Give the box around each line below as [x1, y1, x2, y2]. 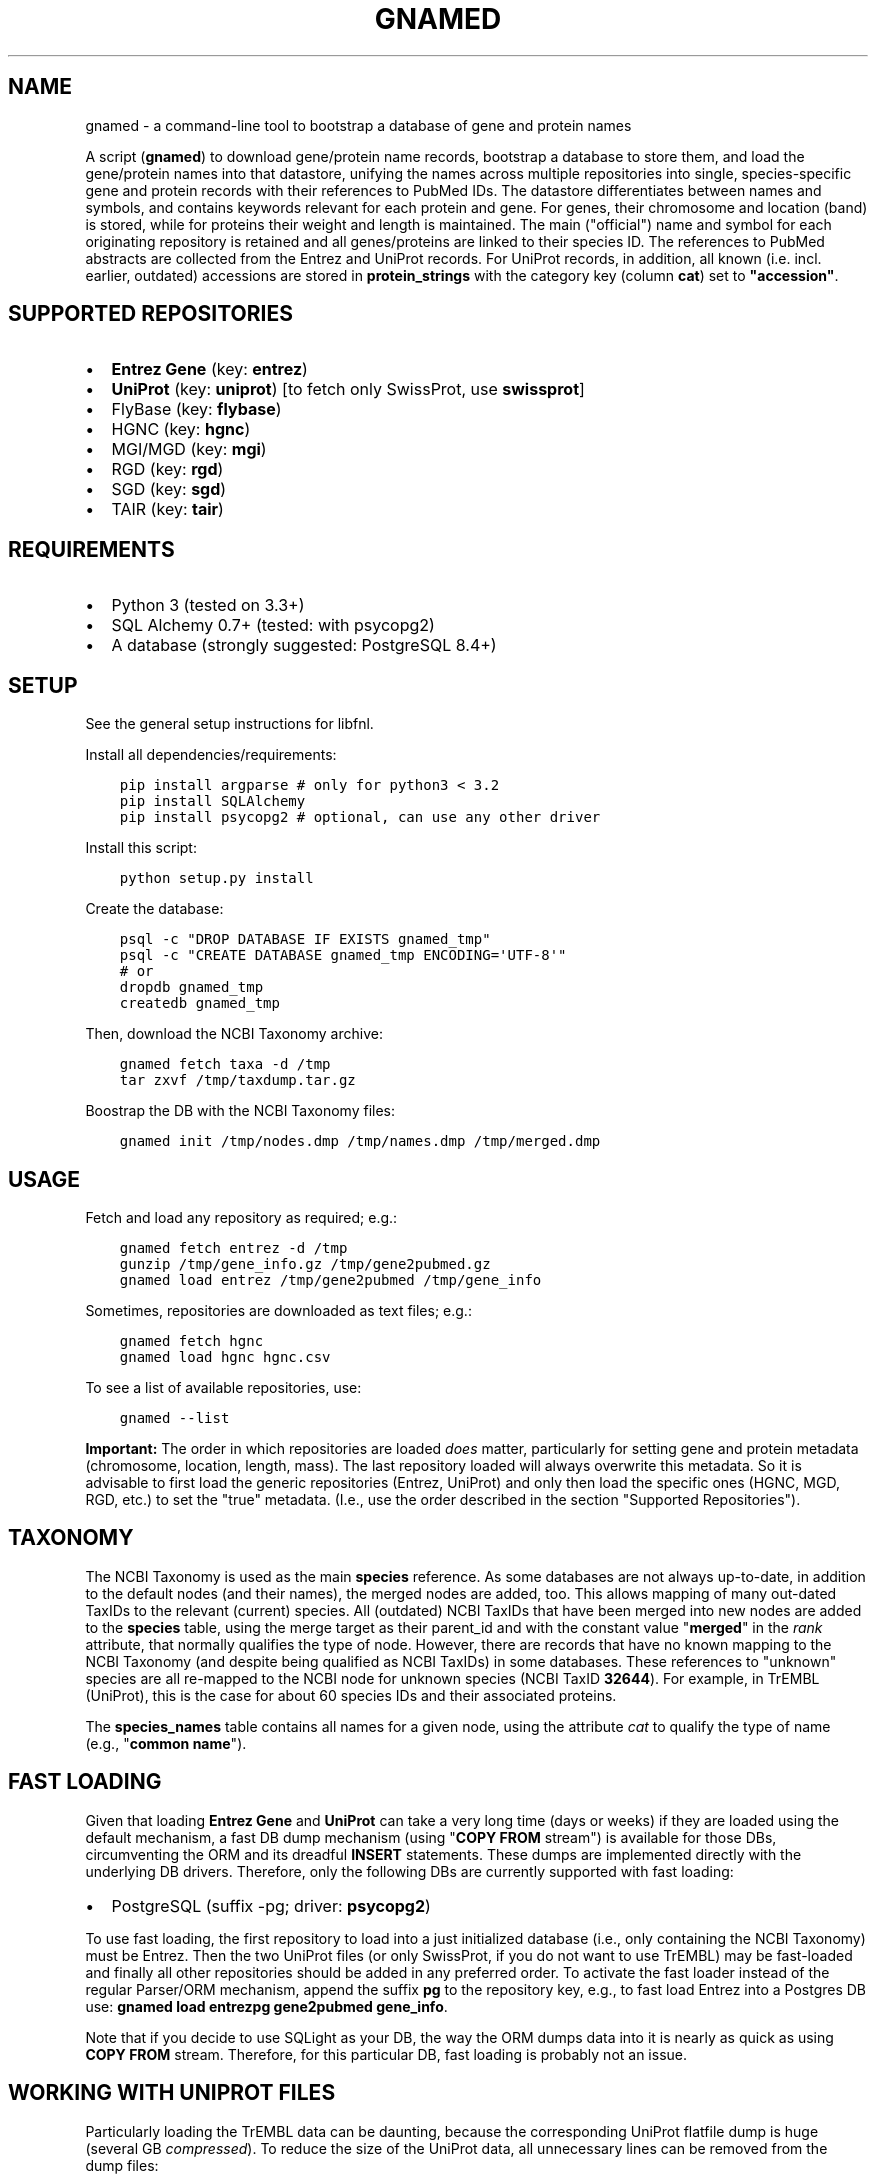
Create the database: [85, 900, 224, 918]
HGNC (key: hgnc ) [111, 419, 251, 440]
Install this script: [85, 839, 197, 857]
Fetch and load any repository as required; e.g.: [85, 1208, 398, 1226]
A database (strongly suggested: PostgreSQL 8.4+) [111, 635, 497, 656]
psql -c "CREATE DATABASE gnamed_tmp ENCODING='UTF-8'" [119, 947, 567, 964]
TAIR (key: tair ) [111, 499, 224, 520]
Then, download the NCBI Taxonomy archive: [85, 1025, 383, 1043]
